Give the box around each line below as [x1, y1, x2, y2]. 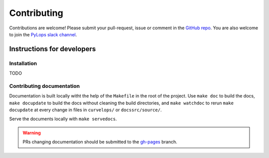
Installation [9, 60, 37, 67]
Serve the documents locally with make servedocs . [9, 116, 117, 122]
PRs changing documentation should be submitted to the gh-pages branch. [22, 139, 177, 145]
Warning [22, 130, 41, 136]
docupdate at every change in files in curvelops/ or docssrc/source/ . [9, 107, 162, 113]
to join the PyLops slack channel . [9, 31, 77, 37]
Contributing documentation [9, 82, 80, 89]
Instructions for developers [9, 45, 96, 53]
